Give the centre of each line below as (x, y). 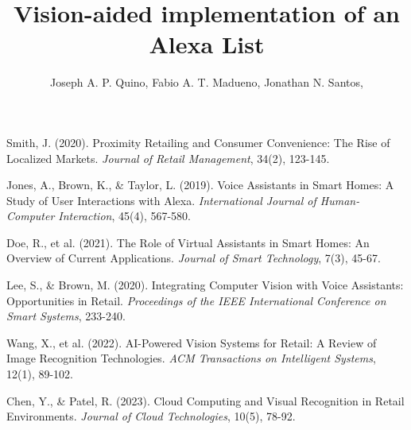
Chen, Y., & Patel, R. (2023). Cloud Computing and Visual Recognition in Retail (205, 400)
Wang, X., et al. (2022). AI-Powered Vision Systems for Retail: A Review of (192, 342)
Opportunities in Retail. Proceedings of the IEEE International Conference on (196, 300)
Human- (340, 200)
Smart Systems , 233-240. (66, 316)
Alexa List (207, 44)
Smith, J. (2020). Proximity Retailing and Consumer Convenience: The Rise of (198, 142)
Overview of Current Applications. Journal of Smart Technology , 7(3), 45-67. (194, 258)
